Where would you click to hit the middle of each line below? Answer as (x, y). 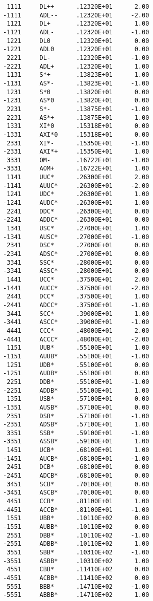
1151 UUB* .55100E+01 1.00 (78, 348)
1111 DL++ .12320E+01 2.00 (78, 7)
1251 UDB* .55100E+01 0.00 (78, 365)
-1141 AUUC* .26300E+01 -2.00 (76, 186)
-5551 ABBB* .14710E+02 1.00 (76, 595)
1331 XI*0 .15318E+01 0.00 (78, 126)
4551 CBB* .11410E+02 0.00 (78, 570)
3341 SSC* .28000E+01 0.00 (78, 262)
